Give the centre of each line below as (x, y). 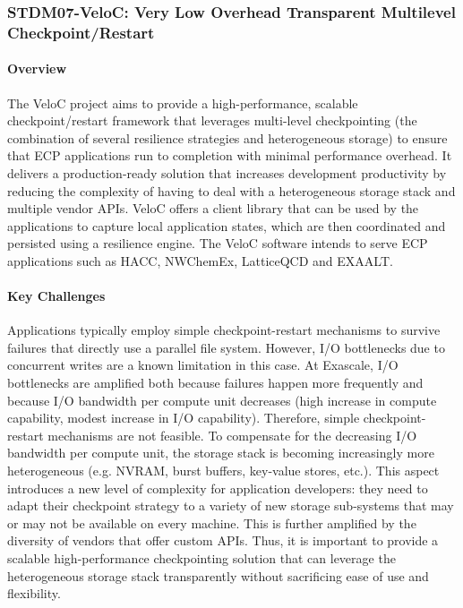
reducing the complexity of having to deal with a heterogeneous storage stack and (231, 190)
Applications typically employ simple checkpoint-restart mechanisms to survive (224, 330)
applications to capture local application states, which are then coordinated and (227, 225)
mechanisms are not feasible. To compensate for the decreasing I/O (232, 435)
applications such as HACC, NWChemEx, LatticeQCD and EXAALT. (200, 260)
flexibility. (34, 593)
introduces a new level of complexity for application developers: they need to (218, 488)
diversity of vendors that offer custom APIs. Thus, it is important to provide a (223, 540)
